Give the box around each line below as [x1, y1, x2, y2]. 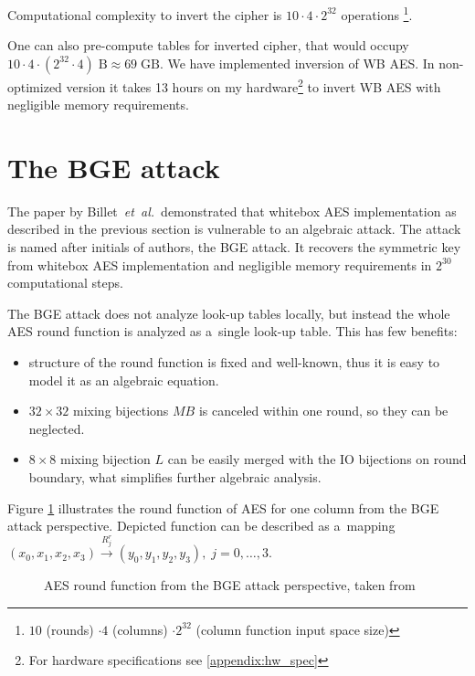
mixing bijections [73, 401, 169, 420]
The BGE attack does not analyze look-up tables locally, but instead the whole [7, 303, 450, 322]
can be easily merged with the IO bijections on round [167, 449, 467, 469]
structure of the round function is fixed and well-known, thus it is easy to [28, 352, 440, 371]
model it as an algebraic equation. [28, 370, 219, 389]
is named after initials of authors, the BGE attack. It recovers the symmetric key [7, 238, 461, 256]
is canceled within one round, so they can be [198, 401, 449, 420]
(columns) [111, 619, 168, 639]
